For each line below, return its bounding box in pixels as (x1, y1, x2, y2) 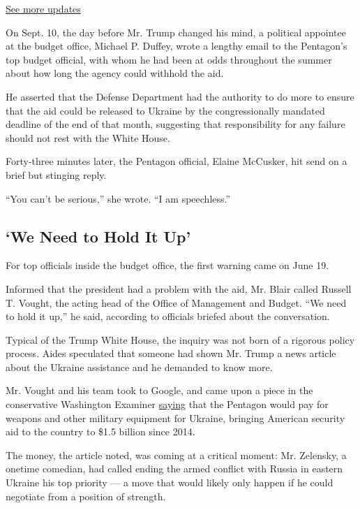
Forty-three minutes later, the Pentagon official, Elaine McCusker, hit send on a (6, 154, 347, 168)
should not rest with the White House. (6, 130, 170, 145)
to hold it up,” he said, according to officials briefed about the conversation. (6, 309, 330, 324)
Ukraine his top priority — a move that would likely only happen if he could (6, 475, 333, 490)
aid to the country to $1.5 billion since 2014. (6, 424, 195, 439)
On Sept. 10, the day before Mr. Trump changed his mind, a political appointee (6, 24, 346, 39)
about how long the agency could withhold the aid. (6, 66, 224, 80)
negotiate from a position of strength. (6, 488, 166, 503)
